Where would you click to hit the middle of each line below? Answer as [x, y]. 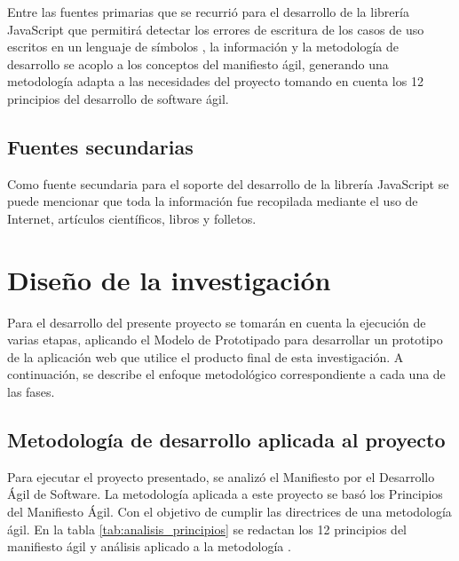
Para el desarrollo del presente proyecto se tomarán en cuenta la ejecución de [217, 322]
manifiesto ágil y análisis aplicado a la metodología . [149, 546]
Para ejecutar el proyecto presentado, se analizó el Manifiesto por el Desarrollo [221, 476]
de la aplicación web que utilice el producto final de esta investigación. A [206, 356]
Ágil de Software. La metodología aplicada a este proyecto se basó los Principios [225, 494]
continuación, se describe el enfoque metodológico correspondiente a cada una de [226, 374]
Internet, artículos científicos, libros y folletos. [132, 218]
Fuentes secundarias [100, 146]
